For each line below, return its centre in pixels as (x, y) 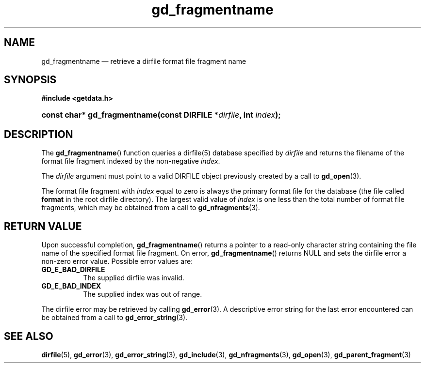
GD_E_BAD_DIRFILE (73, 270)
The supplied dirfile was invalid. (134, 278)
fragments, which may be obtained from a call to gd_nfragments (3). (151, 208)
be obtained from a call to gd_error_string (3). (114, 318)
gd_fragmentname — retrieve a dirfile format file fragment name (144, 61)
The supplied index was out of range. (143, 294)
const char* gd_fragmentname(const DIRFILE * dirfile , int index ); (161, 115)
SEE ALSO (29, 336)
